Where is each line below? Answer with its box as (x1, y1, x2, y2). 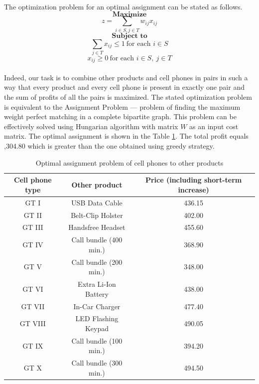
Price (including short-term (145, 175, 242, 185)
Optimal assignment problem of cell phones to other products (35, 157, 224, 168)
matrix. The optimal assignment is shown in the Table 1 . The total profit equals (4, 131, 249, 141)
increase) (178, 184, 209, 194)
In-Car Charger (73, 301, 121, 311)
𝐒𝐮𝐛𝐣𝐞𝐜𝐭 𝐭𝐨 (112, 32, 147, 39)
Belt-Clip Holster (71, 209, 123, 220)
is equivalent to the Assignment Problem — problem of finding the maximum (4, 101, 241, 112)
